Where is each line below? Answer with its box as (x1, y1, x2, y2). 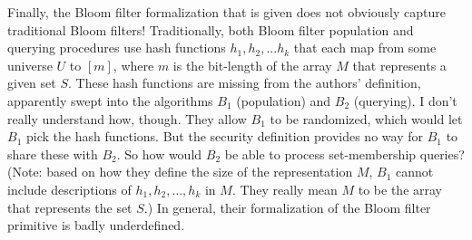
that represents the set (7, 197, 133, 216)
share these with (7, 144, 98, 163)
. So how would (116, 144, 202, 163)
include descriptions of (7, 179, 132, 198)
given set (7, 73, 56, 92)
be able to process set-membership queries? (224, 144, 465, 163)
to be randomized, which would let (270, 109, 463, 128)
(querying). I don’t (353, 91, 457, 110)
